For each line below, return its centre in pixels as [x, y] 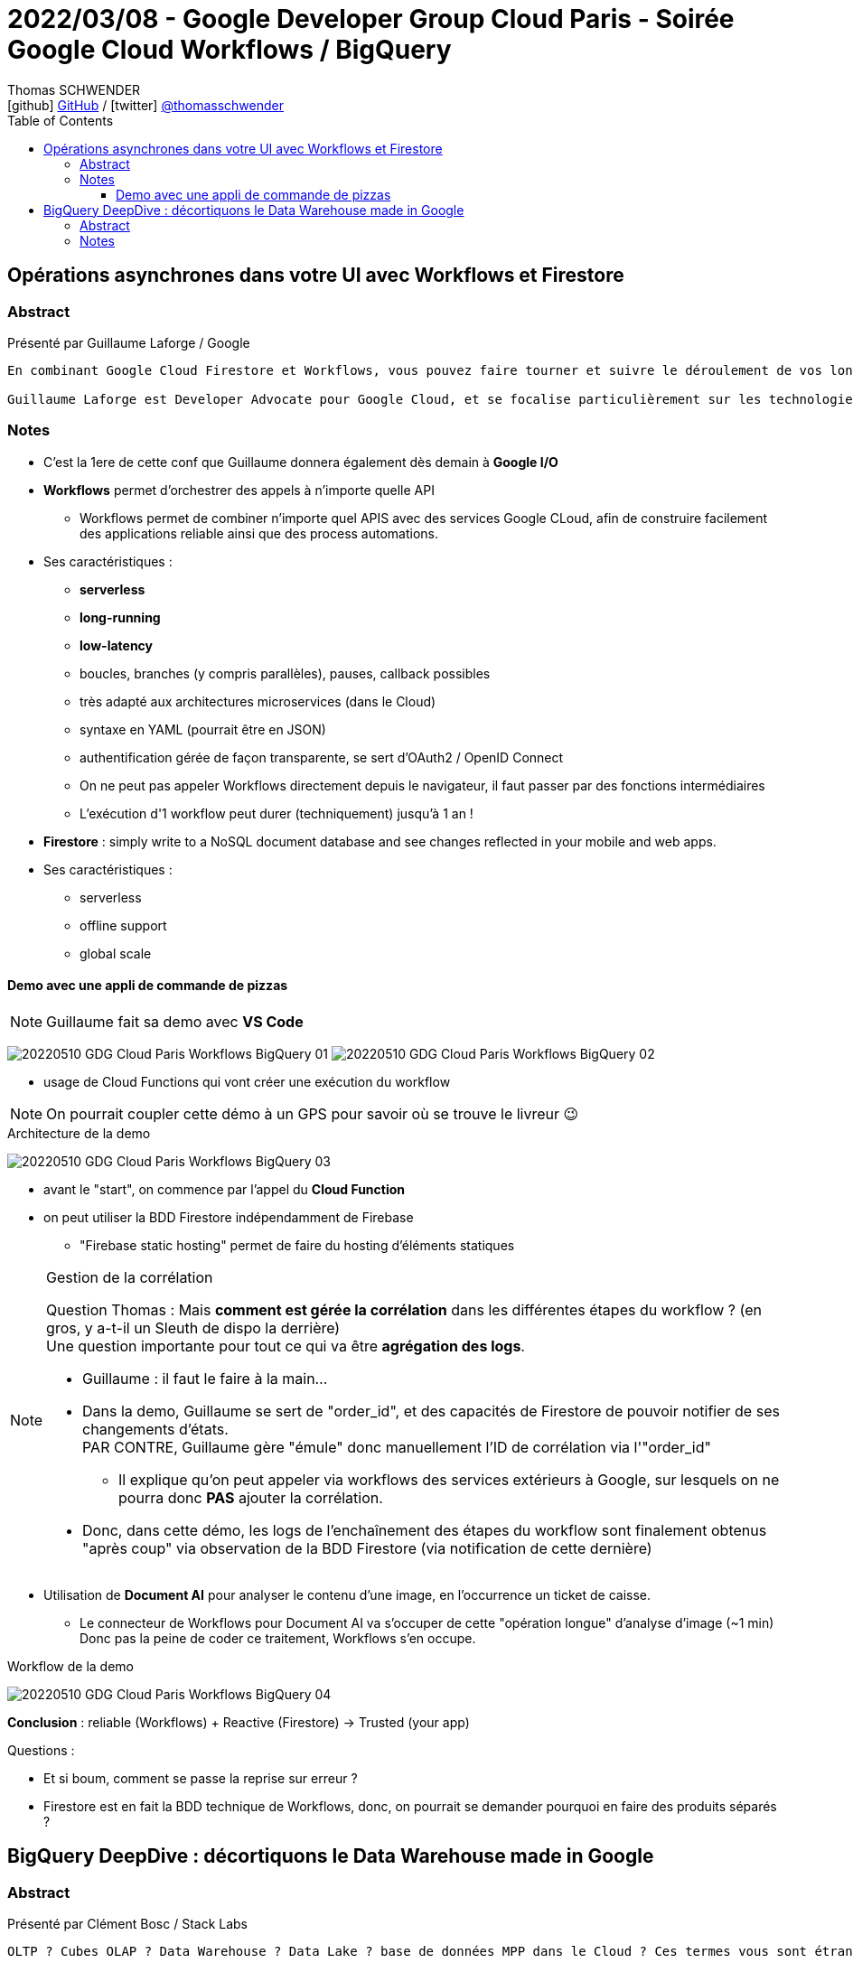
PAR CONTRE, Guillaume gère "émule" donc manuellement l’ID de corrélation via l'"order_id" [397, 1447]
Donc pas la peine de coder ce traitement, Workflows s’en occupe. [278, 1638]
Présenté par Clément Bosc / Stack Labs [127, 1924]
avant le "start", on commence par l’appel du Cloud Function [225, 1189]
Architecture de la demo [79, 1133]
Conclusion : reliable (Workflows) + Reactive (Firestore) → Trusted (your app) [239, 1722]
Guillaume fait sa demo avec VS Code [175, 1021]
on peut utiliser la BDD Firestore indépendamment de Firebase [229, 1217]
